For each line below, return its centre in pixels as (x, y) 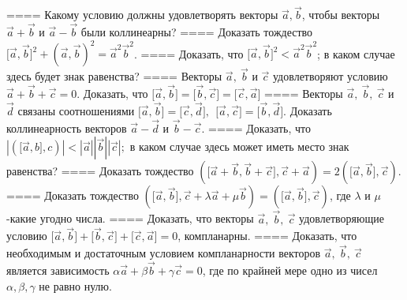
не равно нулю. (75, 285)
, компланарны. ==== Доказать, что (267, 236)
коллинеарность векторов (67, 127)
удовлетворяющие (342, 218)
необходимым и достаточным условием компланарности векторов (164, 253)
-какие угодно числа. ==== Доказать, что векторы (130, 218)
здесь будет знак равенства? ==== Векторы (114, 76)
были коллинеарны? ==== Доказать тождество (197, 32)
